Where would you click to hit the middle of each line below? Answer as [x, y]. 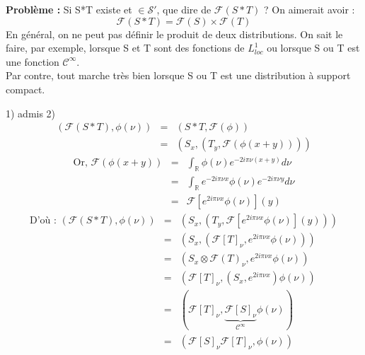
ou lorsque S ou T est [313, 48]
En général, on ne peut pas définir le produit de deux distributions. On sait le [174, 34]
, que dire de [184, 9]
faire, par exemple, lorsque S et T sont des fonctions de [125, 48]
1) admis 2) [31, 113]
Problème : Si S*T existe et [69, 9]
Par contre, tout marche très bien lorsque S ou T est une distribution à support [178, 75]
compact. [25, 89]
